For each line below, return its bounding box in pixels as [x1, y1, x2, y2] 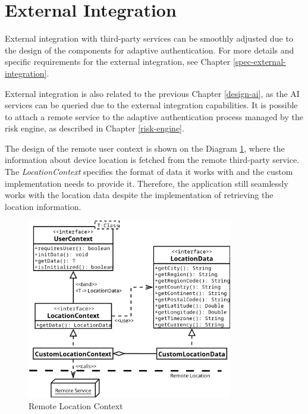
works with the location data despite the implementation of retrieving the [5, 189, 274, 201]
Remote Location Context [29, 399, 123, 412]
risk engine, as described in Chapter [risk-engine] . [5, 122, 184, 134]
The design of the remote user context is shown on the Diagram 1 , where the [5, 142, 285, 154]
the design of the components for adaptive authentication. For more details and [5, 43, 294, 56]
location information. [5, 200, 81, 212]
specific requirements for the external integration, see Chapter [5, 55, 231, 68]
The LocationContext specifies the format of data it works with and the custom [5, 165, 293, 178]
